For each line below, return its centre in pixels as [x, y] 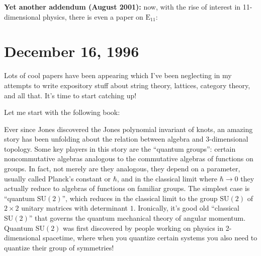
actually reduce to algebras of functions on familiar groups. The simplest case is [127, 188]
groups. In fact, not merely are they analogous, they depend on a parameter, [122, 169]
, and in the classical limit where [167, 178]
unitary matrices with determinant [74, 208]
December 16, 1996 [72, 51]
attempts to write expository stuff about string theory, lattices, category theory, [127, 85]
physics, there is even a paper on [93, 16]
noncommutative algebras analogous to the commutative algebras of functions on [129, 158]
